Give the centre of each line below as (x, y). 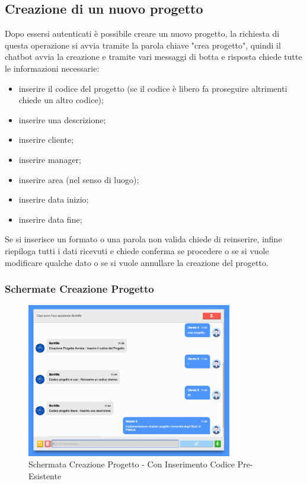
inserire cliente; (46, 140)
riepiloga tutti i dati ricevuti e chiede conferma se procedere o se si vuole (137, 250)
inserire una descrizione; (62, 119)
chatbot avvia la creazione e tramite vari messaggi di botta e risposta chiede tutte (153, 57)
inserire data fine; (50, 219)
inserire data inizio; (54, 199)
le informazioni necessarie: (52, 68)
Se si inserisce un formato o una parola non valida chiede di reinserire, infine (143, 239)
